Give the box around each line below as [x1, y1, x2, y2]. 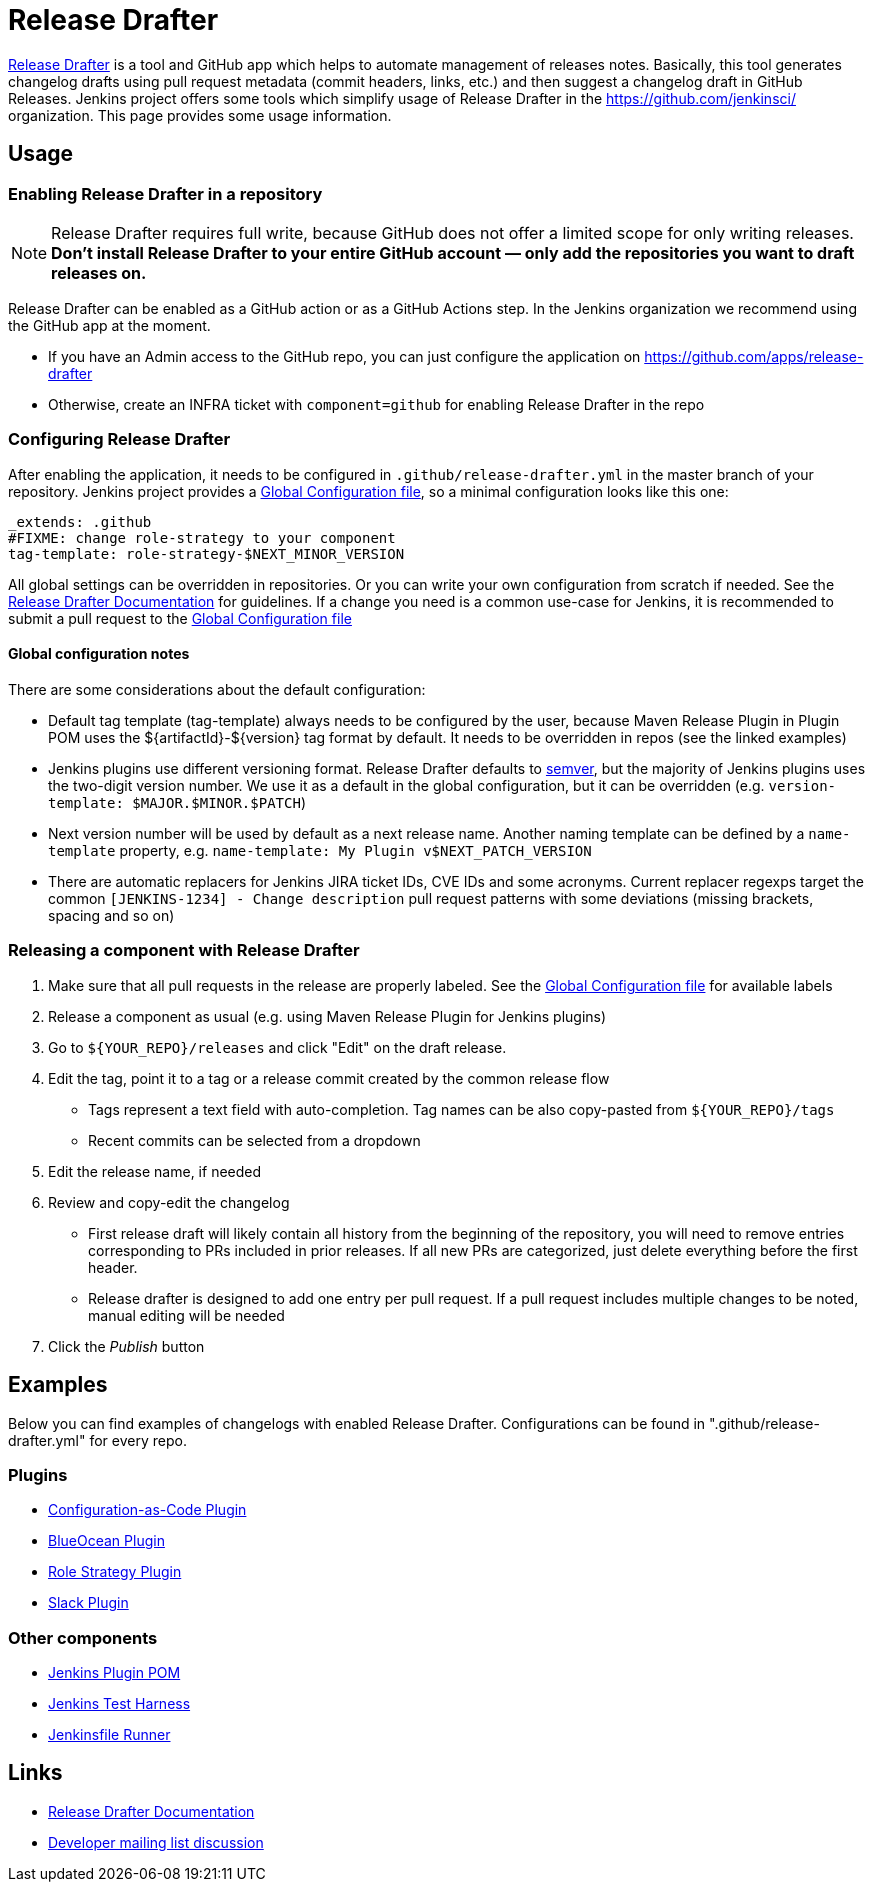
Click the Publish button [48, 1337, 205, 1355]
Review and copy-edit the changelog [48, 1193, 290, 1211]
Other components [8, 1627, 158, 1648]
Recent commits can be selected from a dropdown [88, 1131, 421, 1149]
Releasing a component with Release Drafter [8, 940, 360, 961]
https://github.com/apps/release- [644, 347, 864, 365]
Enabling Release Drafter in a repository [8, 183, 323, 204]
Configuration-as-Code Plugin [48, 1501, 247, 1519]
